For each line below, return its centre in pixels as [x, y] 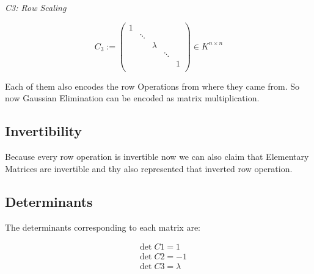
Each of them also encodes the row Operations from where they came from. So [152, 86]
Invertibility [44, 131]
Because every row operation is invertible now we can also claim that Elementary [157, 157]
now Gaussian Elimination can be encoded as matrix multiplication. [132, 98]
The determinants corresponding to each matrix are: [103, 227]
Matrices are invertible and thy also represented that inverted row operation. [149, 168]
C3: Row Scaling [36, 7]
